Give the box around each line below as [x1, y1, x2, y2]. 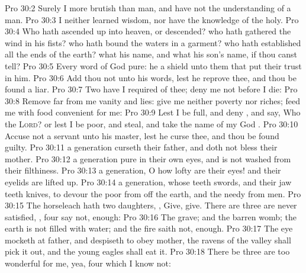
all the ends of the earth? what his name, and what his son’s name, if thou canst [5, 48, 297, 60]
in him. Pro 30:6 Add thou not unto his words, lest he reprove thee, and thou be [5, 71, 297, 83]
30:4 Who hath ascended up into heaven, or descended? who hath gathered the [5, 25, 291, 37]
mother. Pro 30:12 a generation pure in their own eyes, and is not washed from [5, 152, 291, 165]
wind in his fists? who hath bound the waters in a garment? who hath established [5, 36, 301, 49]
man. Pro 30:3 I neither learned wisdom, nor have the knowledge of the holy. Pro [5, 13, 299, 25]
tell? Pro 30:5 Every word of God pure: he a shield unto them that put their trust [5, 59, 302, 72]
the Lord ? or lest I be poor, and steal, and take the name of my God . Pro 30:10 [5, 117, 298, 130]
